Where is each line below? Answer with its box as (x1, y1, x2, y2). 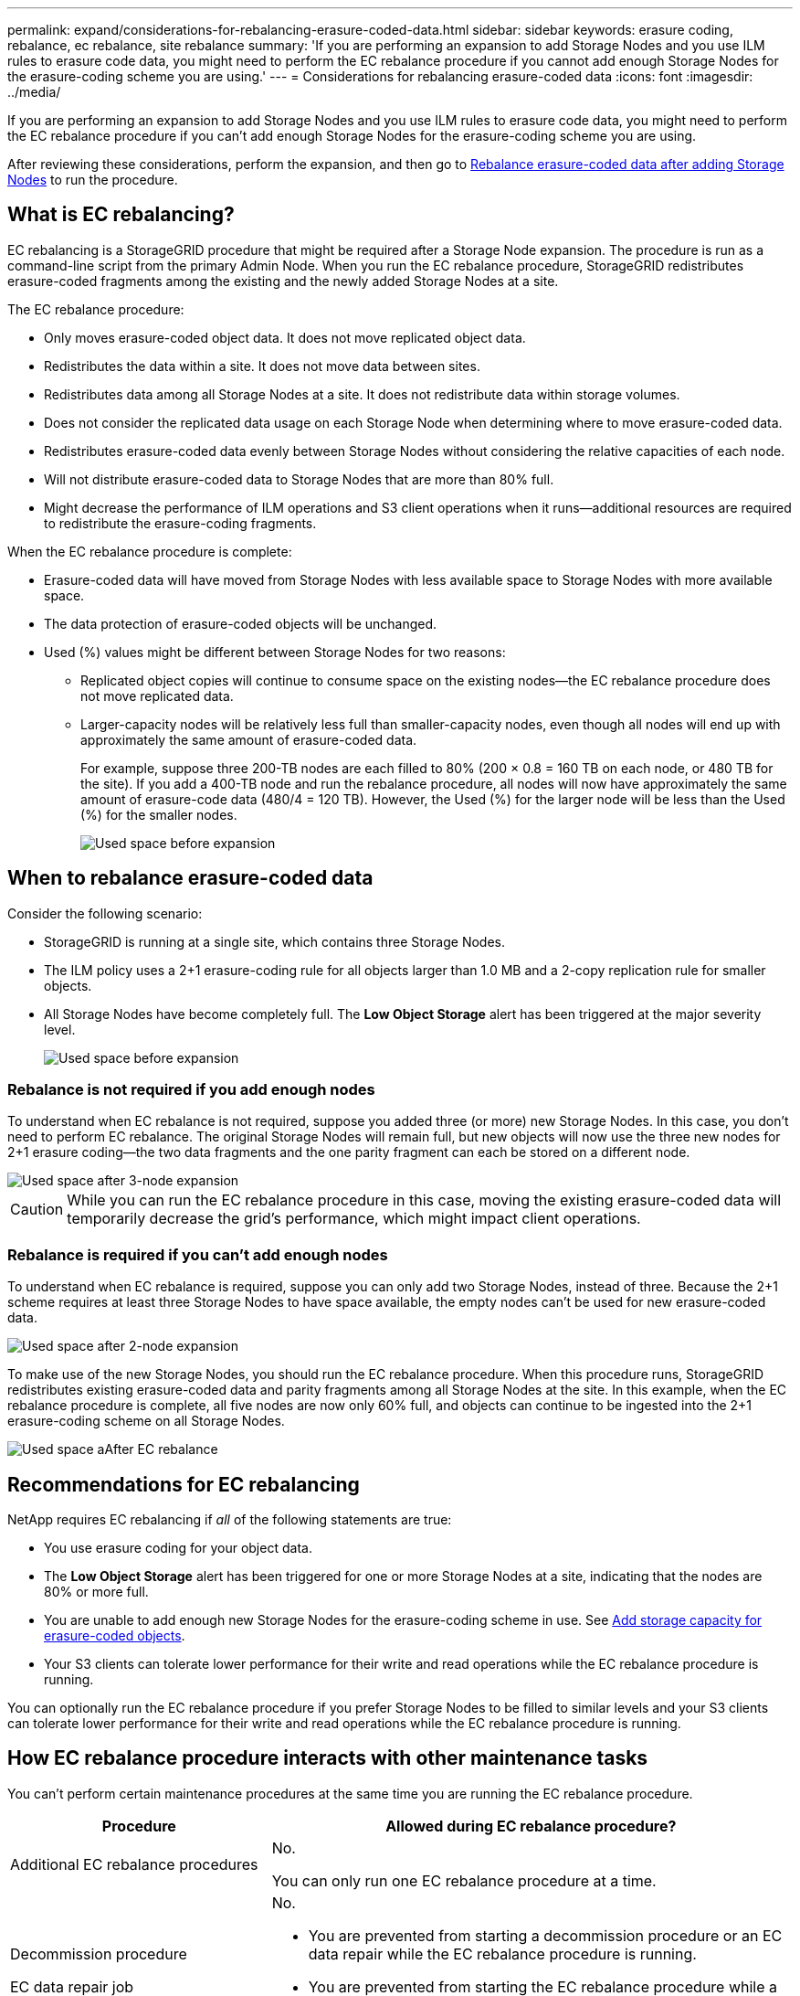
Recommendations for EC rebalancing (7, 1472, 360, 1496)
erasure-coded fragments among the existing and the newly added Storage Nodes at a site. (7, 272, 559, 289)
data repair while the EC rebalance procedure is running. (308, 1944, 697, 1963)
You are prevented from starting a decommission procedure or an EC (308, 1926, 783, 1945)
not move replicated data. (80, 687, 234, 704)
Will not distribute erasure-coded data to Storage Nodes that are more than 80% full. (44, 471, 554, 487)
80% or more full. (44, 1584, 149, 1600)
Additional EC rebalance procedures (10, 1854, 258, 1874)
